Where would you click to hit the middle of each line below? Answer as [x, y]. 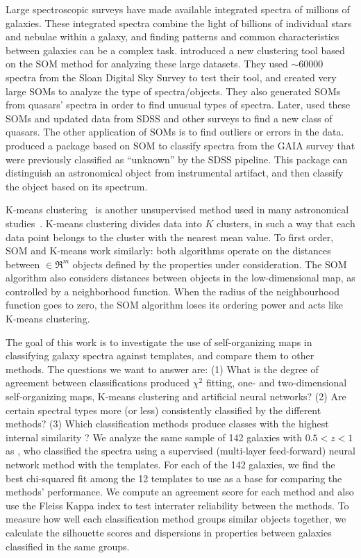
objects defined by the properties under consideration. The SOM [210, 264]
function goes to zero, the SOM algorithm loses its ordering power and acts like [174, 305]
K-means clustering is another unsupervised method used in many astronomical [177, 210]
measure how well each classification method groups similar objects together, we [176, 519]
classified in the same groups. [68, 546]
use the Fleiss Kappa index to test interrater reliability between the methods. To [177, 505]
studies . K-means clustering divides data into [104, 223]
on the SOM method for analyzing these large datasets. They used [147, 64]
